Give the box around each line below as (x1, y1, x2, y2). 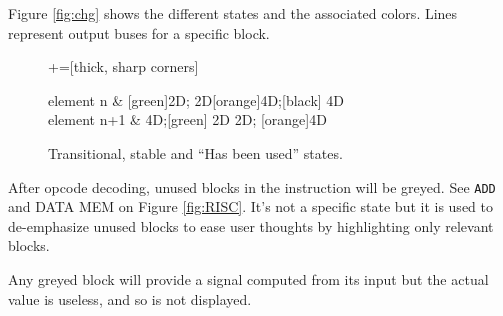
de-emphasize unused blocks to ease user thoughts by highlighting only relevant (8, 215, 494, 236)
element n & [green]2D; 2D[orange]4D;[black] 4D (48, 89, 345, 110)
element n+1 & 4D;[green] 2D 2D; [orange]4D (48, 109, 327, 130)
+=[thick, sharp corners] (48, 56, 199, 77)
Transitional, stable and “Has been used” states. (48, 142, 343, 163)
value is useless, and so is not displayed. (8, 288, 252, 309)
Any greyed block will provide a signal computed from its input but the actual (8, 269, 489, 289)
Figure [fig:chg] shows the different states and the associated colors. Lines (8, 3, 458, 23)
